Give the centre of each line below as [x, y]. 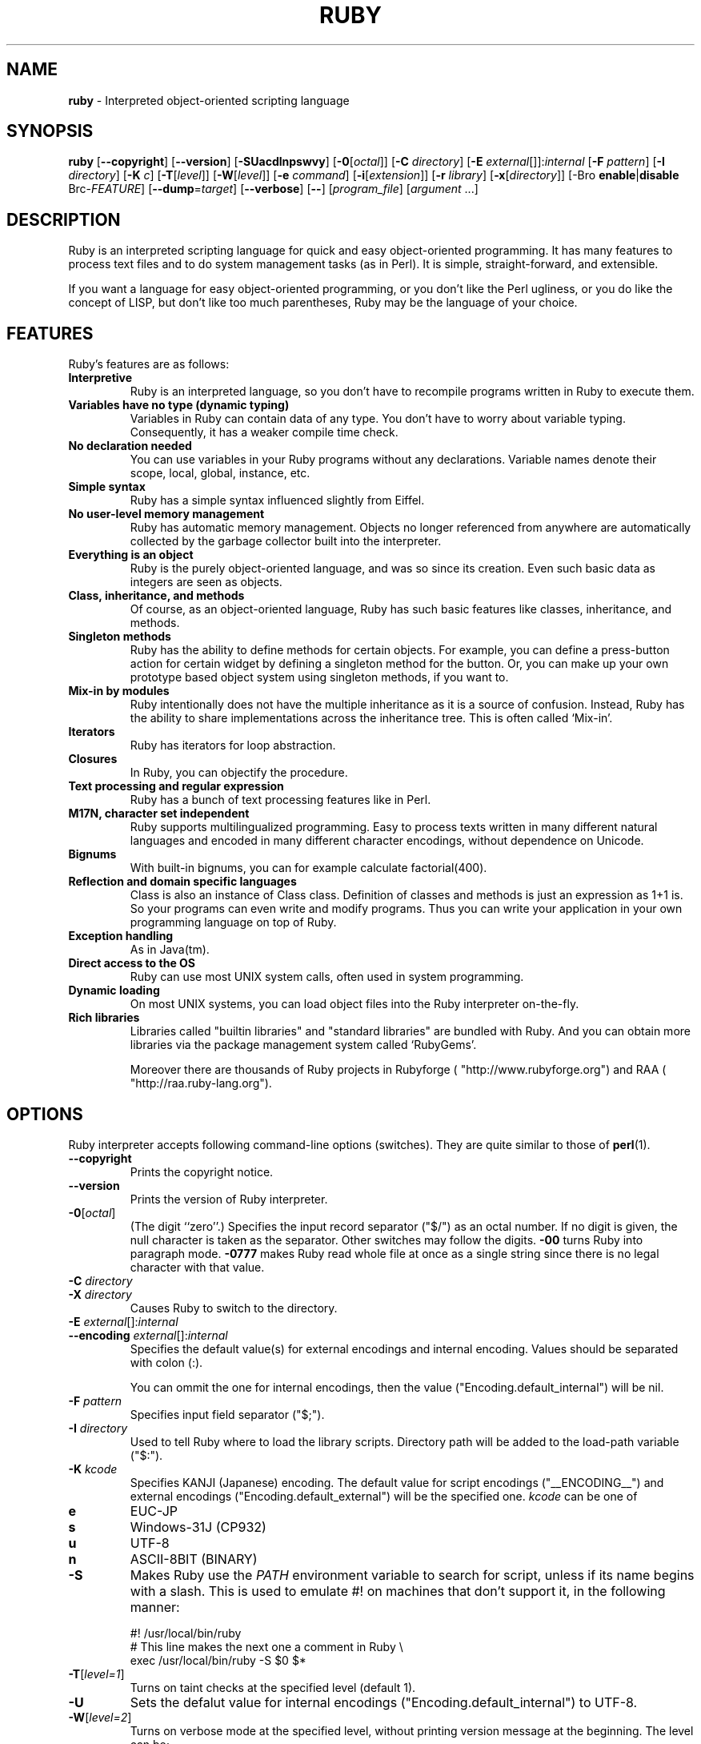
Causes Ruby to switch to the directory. [234, 1308]
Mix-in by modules [119, 691]
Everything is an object [131, 555]
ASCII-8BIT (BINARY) [194, 1559]
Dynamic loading [114, 991]
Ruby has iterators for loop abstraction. [233, 745]
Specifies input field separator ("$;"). [227, 1414]
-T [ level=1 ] [96, 1674]
